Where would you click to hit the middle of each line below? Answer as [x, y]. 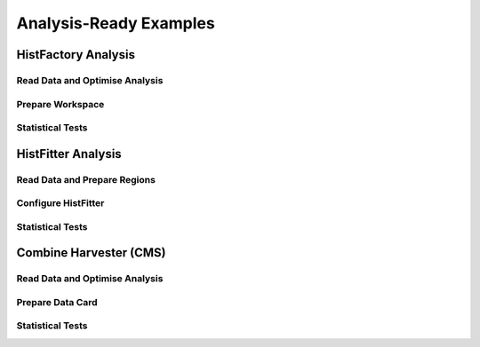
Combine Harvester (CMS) [91, 253]
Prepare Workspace [60, 104]
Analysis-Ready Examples [116, 23]
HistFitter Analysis [69, 154]
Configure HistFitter [60, 203]
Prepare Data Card [57, 302]
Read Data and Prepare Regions [86, 179]
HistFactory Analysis [76, 55]
